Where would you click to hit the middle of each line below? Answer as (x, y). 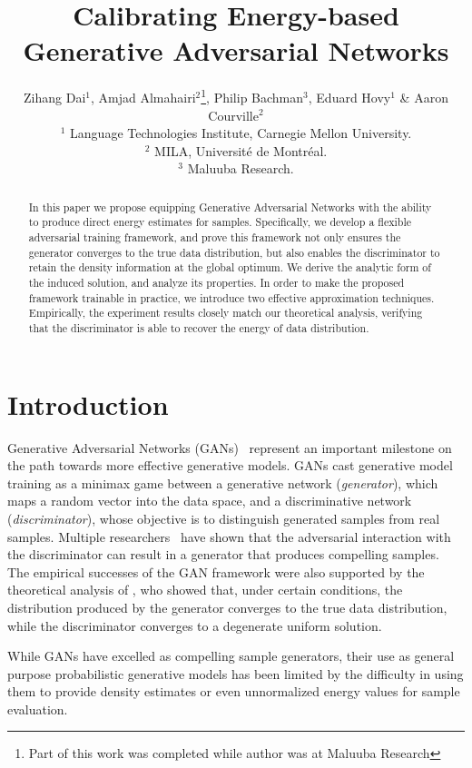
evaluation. (38, 709)
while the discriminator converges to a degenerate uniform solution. (195, 625)
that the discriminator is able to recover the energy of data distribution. (199, 327)
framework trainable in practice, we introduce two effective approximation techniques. (231, 297)
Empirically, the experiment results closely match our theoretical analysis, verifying (226, 313)
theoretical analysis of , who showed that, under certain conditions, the (205, 590)
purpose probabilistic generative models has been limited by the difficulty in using (236, 673)
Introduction (88, 404)
